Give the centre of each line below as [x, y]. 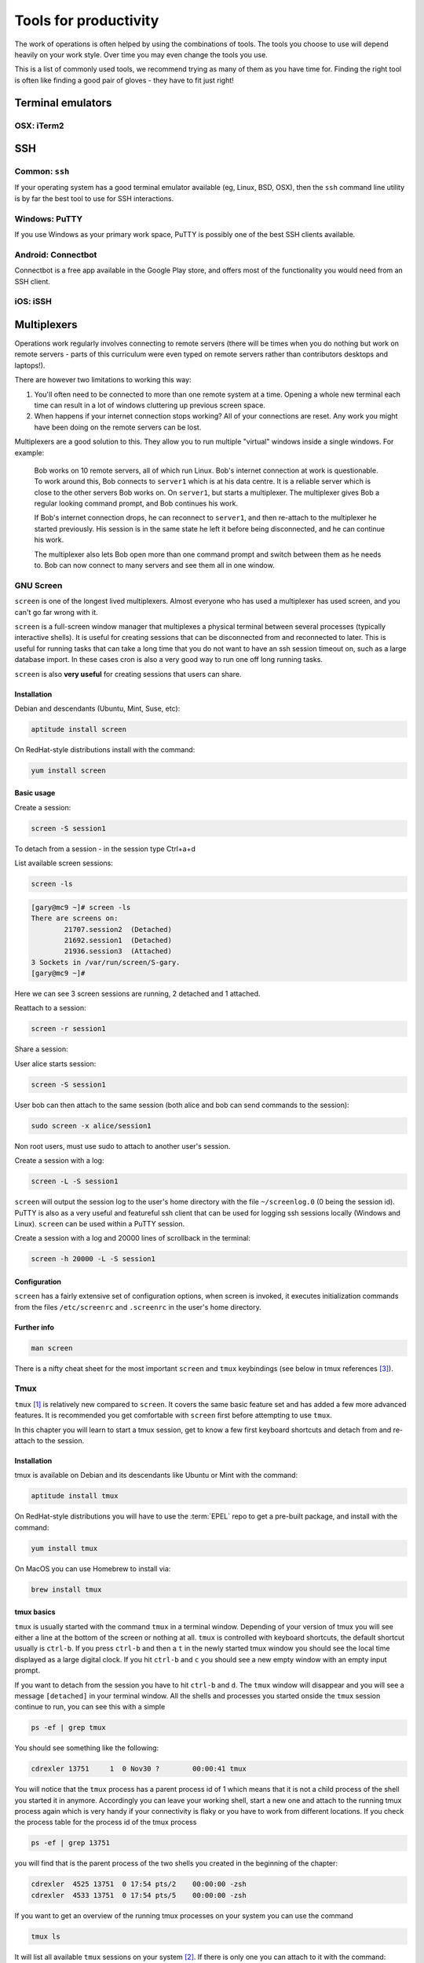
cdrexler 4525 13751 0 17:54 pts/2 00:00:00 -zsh [139, 1884]
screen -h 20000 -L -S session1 [93, 1259]
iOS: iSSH [33, 302]
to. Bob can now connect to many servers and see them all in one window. [154, 565]
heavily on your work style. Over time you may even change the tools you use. [141, 54]
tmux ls [46, 1936]
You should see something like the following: [87, 1748]
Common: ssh [42, 171]
